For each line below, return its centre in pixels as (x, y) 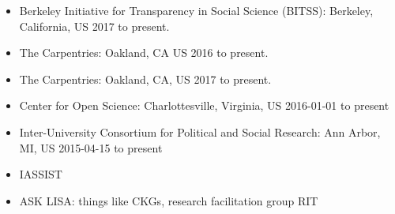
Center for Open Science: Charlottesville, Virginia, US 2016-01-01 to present (204, 105)
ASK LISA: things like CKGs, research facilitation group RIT (169, 200)
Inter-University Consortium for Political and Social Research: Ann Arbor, (200, 131)
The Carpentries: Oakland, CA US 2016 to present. (144, 53)
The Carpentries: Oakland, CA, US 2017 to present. (145, 79)
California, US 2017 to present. (94, 26)
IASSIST (41, 174)
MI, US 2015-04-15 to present (91, 147)
